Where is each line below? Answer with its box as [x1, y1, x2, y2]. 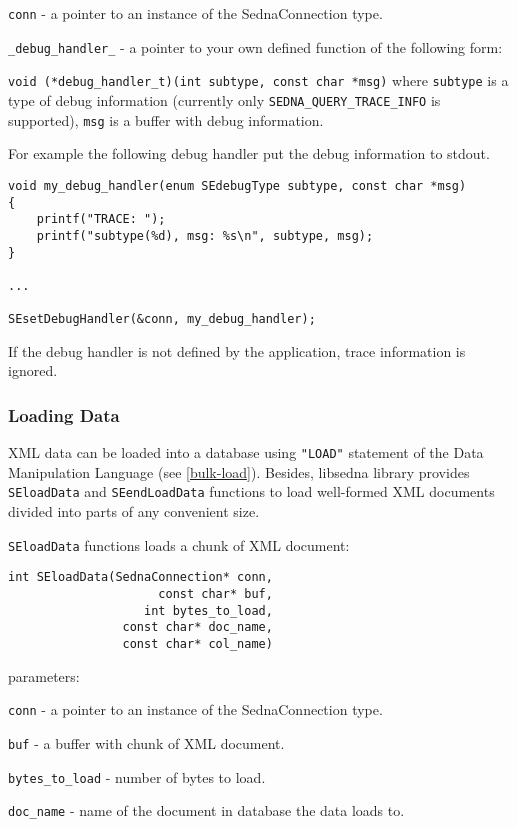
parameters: [8, 665, 80, 686]
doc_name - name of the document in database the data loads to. [8, 800, 405, 821]
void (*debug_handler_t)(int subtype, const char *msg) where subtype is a [8, 70, 509, 91]
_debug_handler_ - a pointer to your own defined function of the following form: [8, 36, 503, 57]
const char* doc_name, [122, 620, 273, 635]
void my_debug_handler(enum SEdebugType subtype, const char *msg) [8, 178, 467, 193]
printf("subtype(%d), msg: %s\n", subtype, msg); [36, 228, 374, 243]
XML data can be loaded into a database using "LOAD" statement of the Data [8, 442, 484, 463]
